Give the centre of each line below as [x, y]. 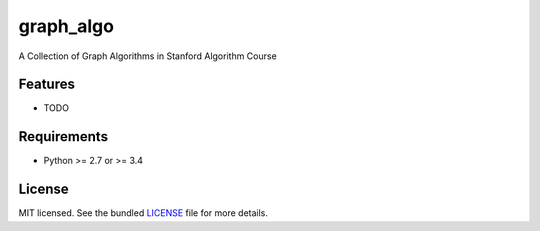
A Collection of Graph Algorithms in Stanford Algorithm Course [147, 56]
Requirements [63, 136]
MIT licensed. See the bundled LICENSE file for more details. [143, 213]
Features [46, 84]
